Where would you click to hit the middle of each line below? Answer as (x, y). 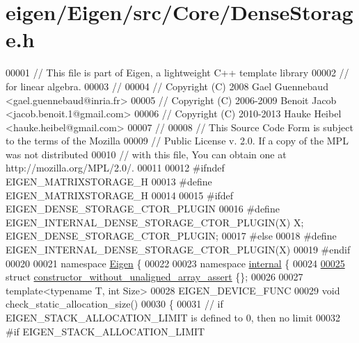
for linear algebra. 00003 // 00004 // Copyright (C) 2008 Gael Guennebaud (167, 86)
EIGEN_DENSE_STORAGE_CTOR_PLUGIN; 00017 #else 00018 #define (171, 236)
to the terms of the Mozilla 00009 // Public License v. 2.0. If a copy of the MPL (177, 141)
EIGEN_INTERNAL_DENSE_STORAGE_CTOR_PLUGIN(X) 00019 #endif (178, 250)
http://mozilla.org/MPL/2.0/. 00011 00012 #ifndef (115, 168)
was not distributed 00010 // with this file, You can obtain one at (146, 154)
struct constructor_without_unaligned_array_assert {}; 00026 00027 (154, 277)
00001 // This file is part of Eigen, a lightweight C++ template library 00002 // (177, 73)
